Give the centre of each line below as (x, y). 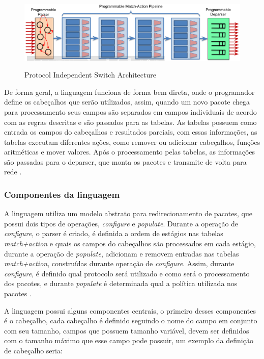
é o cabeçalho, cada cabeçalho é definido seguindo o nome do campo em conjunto (131, 320)
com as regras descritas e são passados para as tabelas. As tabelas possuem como (130, 122)
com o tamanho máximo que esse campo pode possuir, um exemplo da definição (129, 340)
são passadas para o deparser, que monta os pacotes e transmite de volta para (125, 161)
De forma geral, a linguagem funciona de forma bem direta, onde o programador (129, 92)
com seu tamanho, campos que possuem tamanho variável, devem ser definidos (127, 330)
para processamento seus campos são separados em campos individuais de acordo (130, 111)
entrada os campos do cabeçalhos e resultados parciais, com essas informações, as (131, 132)
